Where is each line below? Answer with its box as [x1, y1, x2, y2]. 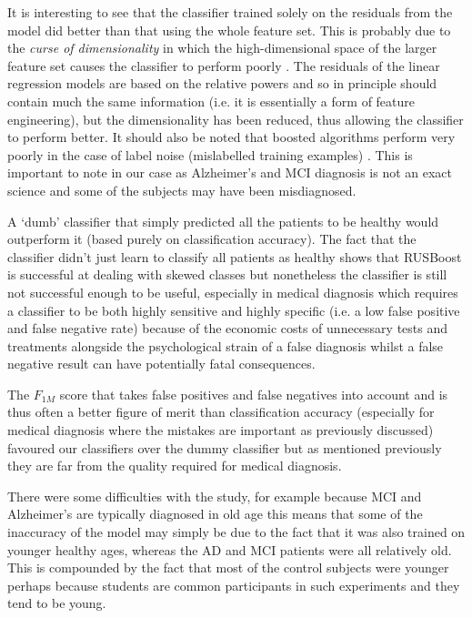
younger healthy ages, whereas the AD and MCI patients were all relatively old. [7, 540, 452, 559]
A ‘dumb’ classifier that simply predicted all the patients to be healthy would [7, 211, 439, 230]
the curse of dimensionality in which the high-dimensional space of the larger [7, 38, 437, 57]
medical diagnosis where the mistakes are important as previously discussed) [7, 420, 434, 440]
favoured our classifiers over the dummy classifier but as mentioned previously [7, 438, 442, 457]
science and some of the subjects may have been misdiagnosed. [7, 180, 357, 199]
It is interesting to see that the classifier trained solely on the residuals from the [7, 3, 453, 21]
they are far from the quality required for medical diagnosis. [7, 456, 342, 475]
